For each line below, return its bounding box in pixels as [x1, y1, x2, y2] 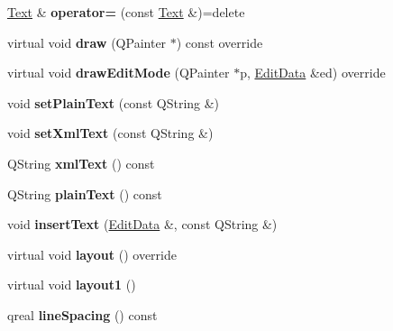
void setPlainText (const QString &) [7, 93, 220, 112]
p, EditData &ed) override [240, 63, 386, 82]
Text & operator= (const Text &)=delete [7, 3, 245, 21]
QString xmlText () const [7, 153, 155, 172]
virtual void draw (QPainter [7, 32, 167, 51]
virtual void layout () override [7, 244, 177, 263]
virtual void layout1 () [7, 275, 136, 294]
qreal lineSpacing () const [7, 305, 158, 324]
